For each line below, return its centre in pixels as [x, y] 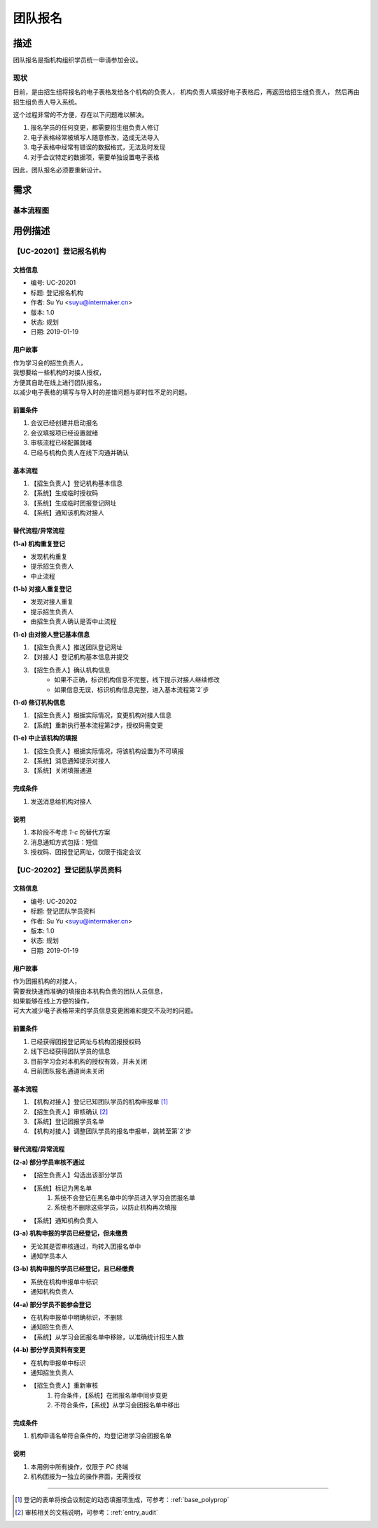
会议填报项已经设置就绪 [64, 433]
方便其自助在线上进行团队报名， [59, 382]
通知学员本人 [49, 1256]
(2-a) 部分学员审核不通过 [49, 1162]
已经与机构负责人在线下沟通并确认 [79, 452]
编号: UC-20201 [53, 283]
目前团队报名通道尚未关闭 [67, 1071]
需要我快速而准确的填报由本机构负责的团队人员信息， [90, 991]
